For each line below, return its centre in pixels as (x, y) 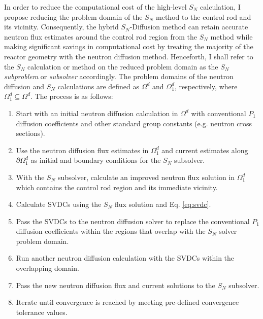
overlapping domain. (47, 268)
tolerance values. (42, 312)
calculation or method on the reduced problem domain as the (123, 66)
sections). (30, 133)
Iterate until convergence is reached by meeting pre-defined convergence (127, 302)
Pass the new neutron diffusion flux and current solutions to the (116, 285)
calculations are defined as (98, 86)
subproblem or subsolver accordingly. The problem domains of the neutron (119, 76)
